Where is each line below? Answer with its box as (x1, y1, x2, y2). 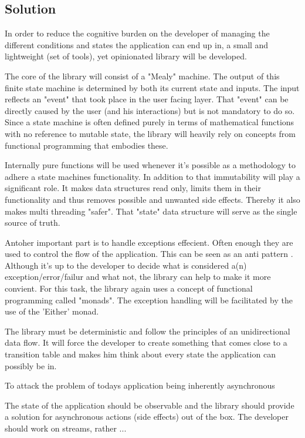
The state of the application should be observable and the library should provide (5, 399, 294, 411)
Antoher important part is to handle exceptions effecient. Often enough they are (5, 236, 293, 248)
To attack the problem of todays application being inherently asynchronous (5, 379, 275, 392)
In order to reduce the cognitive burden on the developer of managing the (5, 27, 270, 39)
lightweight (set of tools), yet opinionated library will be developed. (5, 50, 247, 62)
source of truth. (5, 216, 60, 229)
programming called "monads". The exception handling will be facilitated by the (5, 293, 293, 306)
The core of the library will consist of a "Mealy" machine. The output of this (5, 69, 280, 82)
